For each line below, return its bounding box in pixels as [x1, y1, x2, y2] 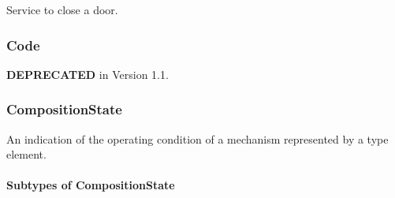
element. [6, 146, 47, 163]
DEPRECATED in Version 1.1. [6, 65, 169, 82]
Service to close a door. [6, 2, 118, 17]
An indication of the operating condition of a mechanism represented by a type [6, 130, 389, 147]
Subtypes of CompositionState [6, 177, 175, 193]
